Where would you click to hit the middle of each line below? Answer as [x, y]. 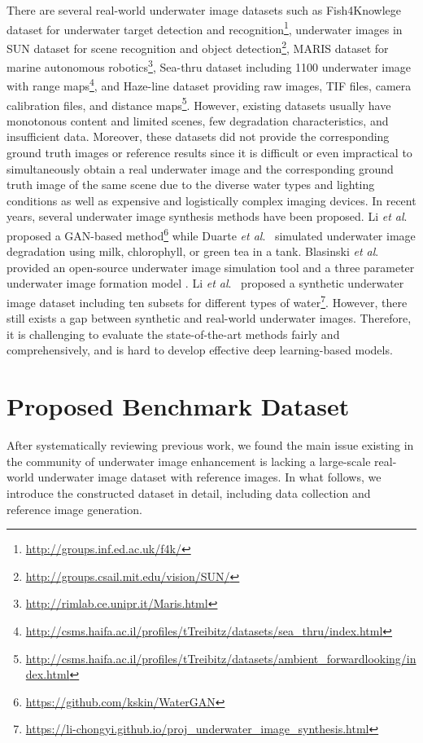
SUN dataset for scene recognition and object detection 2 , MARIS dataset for [198, 46]
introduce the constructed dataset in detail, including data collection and [189, 492]
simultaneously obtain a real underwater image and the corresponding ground [200, 168]
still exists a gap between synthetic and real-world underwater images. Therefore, [209, 318]
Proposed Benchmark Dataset [178, 406]
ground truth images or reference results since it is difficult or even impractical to [209, 153]
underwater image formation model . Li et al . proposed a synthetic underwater [205, 283]
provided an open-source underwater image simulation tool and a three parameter [211, 267]
